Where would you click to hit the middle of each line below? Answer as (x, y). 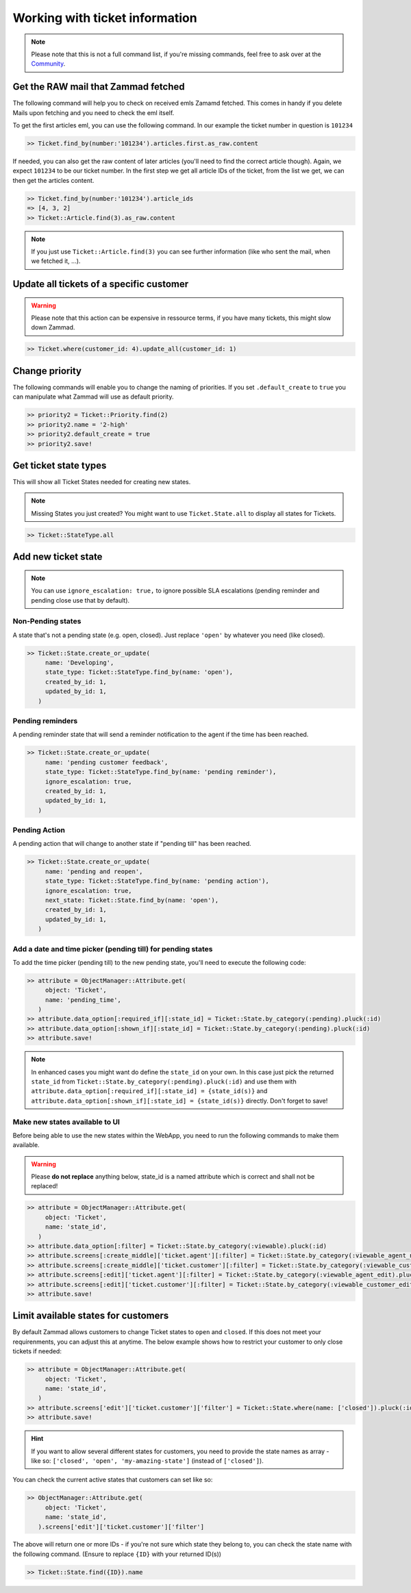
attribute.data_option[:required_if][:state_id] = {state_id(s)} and (149, 1091)
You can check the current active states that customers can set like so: (113, 1480)
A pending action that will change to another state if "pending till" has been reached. (132, 844)
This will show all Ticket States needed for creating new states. (102, 482)
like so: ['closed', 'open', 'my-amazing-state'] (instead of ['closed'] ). (147, 1460)
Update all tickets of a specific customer (101, 284)
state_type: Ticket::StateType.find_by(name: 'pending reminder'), (161, 772)
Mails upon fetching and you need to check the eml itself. (94, 112)
